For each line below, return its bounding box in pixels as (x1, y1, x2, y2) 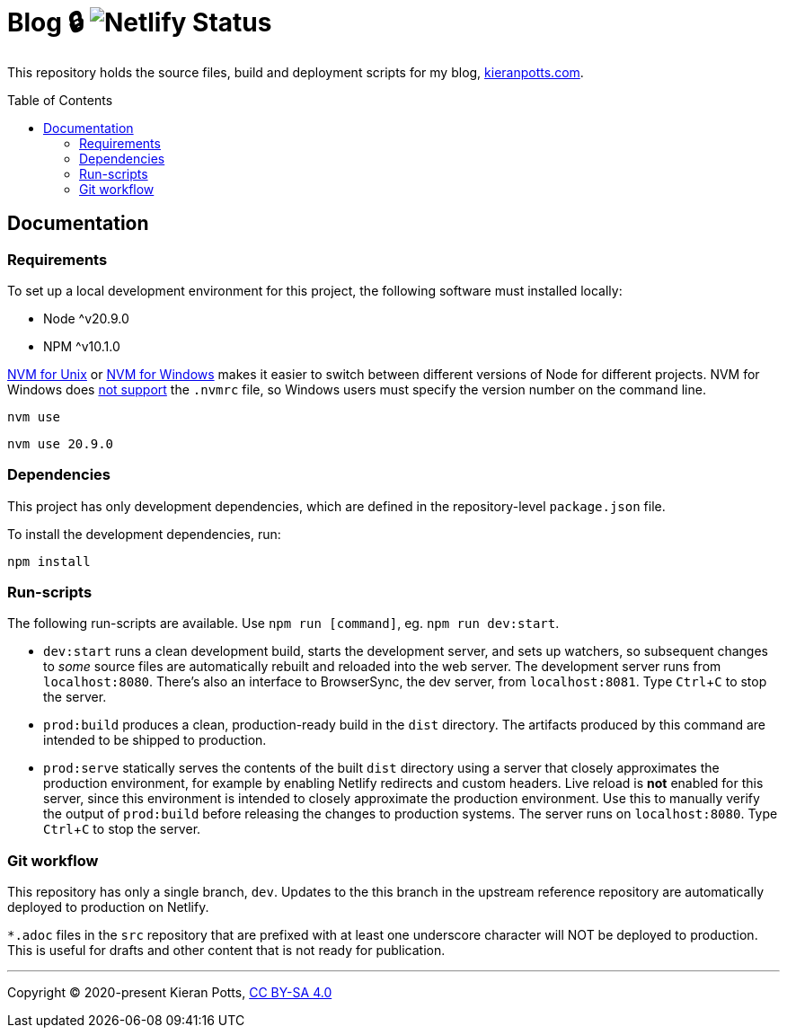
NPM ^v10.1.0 (43, 338, 120, 354)
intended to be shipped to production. (43, 732, 267, 748)
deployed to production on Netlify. (7, 899, 209, 916)
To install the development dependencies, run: (7, 526, 281, 542)
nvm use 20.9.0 (7, 436, 114, 451)
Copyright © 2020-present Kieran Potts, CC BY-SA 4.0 (7, 985, 332, 1001)
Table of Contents (7, 92, 113, 108)
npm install (7, 553, 91, 569)
